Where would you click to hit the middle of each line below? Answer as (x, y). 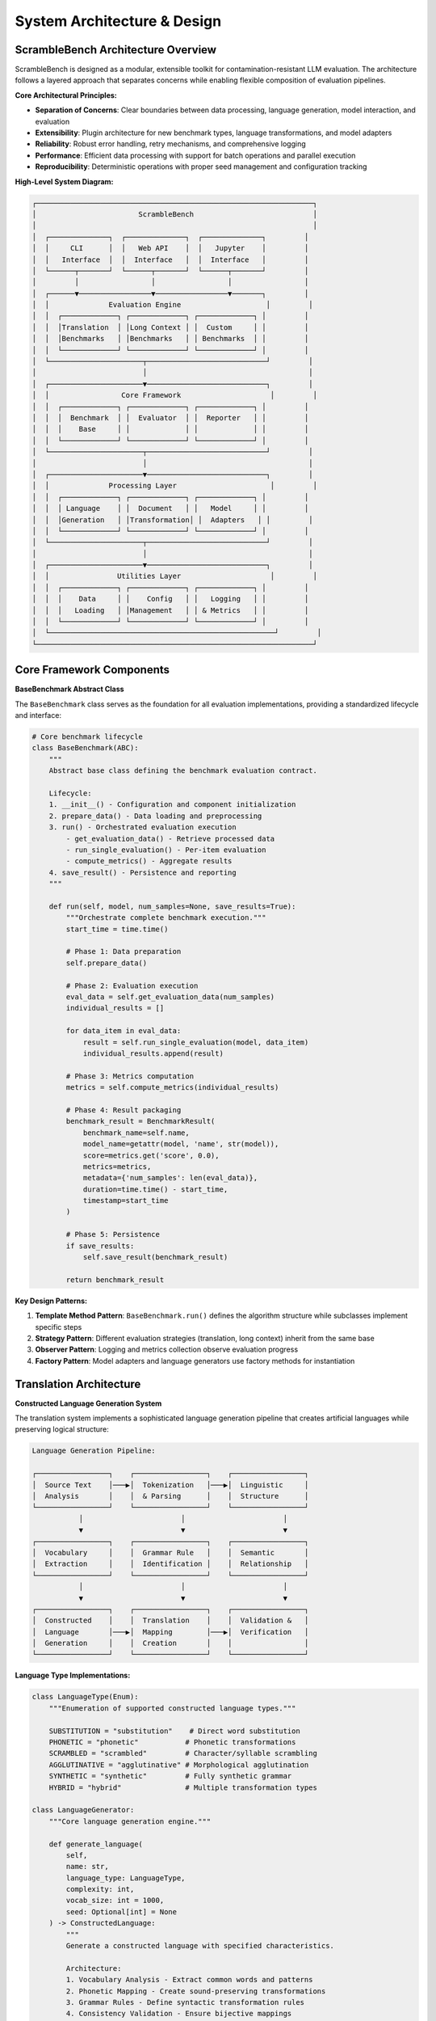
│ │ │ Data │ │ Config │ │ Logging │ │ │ (170, 599)
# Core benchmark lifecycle (87, 737)
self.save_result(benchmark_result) (155, 1257)
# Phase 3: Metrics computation (130, 1076)
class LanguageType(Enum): (85, 1697)
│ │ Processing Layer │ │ (175, 486)
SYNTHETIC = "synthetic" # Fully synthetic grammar (170, 1776)
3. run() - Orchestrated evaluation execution (143, 827)
